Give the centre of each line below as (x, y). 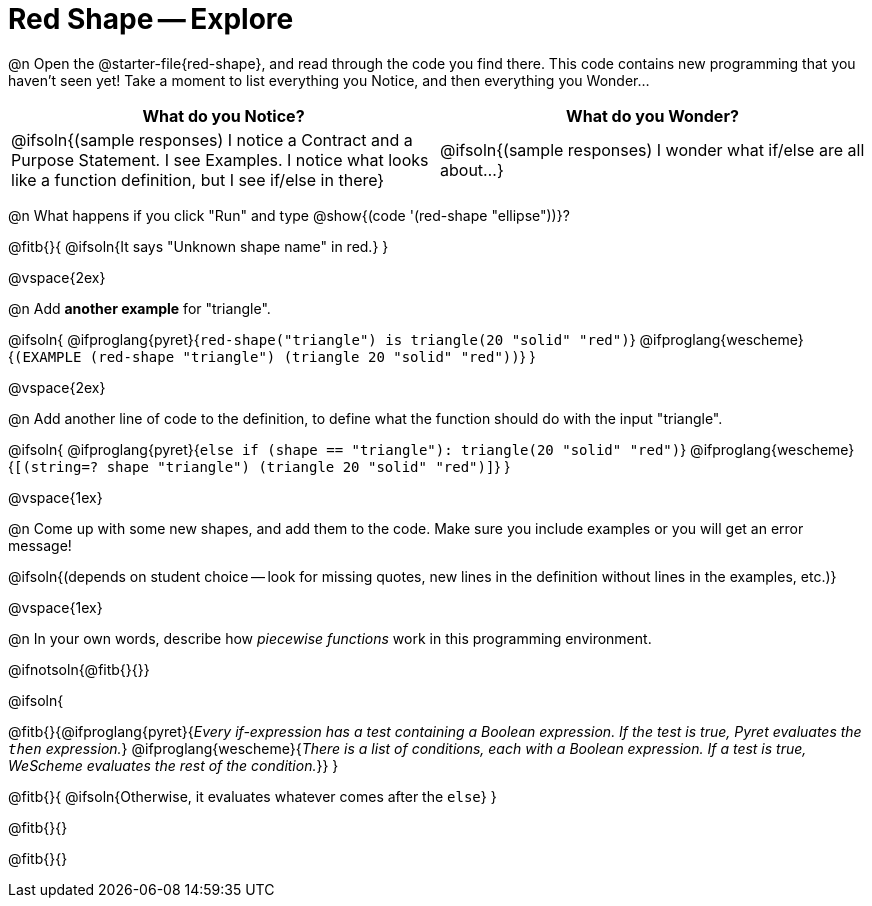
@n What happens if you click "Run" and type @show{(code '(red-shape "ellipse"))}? (289, 215)
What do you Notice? (223, 115)
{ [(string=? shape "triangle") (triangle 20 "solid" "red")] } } (259, 466)
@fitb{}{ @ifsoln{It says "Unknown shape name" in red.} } (198, 246)
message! (40, 545)
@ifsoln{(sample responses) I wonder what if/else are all (652, 149)
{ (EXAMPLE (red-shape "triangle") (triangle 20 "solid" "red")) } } (272, 356)
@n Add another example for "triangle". (139, 308)
